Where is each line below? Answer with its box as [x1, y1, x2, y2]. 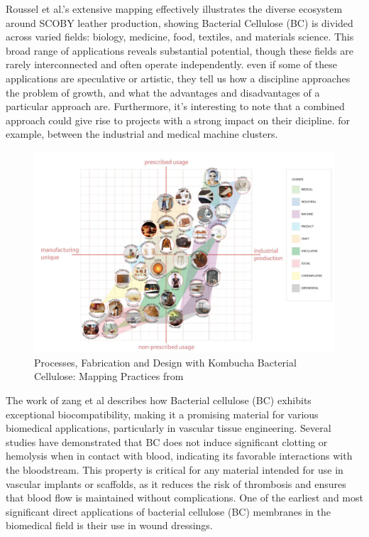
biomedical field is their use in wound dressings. [6, 518, 213, 533]
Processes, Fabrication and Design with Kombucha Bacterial [34, 354, 297, 369]
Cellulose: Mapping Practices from [34, 369, 184, 384]
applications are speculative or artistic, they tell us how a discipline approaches [6, 70, 351, 85]
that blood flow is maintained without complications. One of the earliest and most [6, 490, 363, 505]
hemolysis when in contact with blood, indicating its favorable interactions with [6, 448, 353, 463]
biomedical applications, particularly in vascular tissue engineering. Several [6, 421, 331, 435]
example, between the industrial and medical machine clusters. [6, 126, 278, 141]
